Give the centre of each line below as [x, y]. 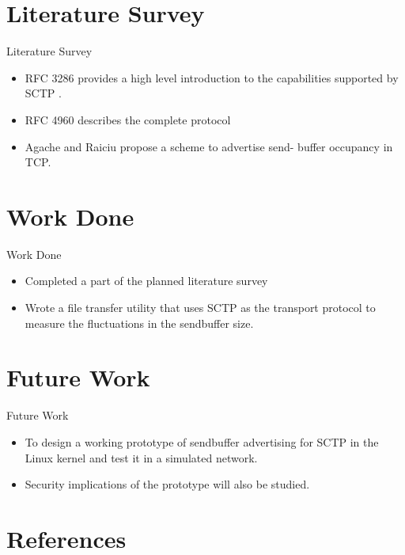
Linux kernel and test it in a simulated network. [141, 457]
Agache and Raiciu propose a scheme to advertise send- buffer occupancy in [209, 146]
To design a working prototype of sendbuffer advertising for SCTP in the [202, 441]
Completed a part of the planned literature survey [146, 281]
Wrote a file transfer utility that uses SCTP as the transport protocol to [200, 307]
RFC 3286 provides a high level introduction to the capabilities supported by [212, 77]
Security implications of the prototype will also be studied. [167, 484]
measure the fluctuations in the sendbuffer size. [139, 323]
